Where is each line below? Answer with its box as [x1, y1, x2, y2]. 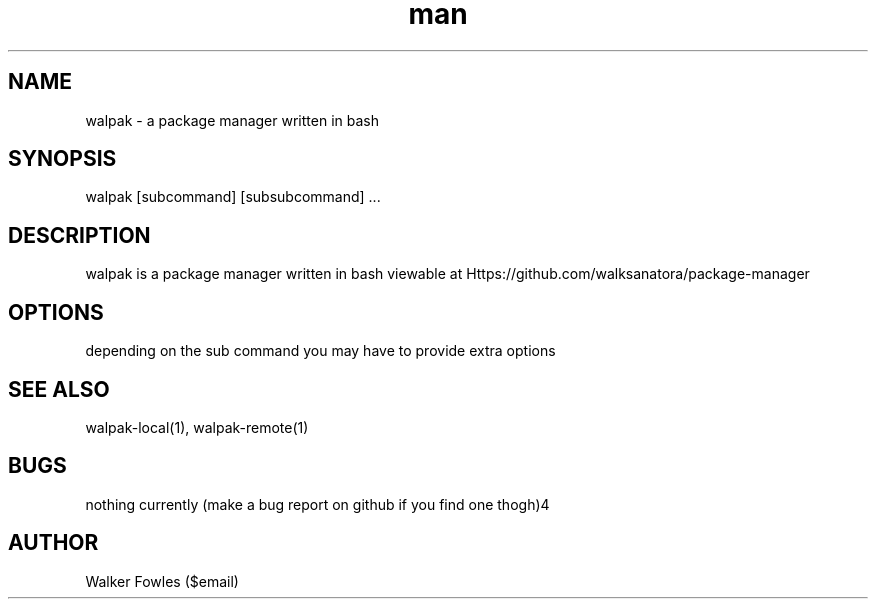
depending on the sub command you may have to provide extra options [85, 342, 556, 360]
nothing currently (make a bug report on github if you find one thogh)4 [85, 495, 550, 513]
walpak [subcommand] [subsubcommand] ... [85, 188, 381, 206]
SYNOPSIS [8, 146, 117, 172]
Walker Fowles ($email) [85, 572, 239, 590]
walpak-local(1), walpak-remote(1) [85, 418, 309, 436]
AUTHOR [8, 530, 99, 556]
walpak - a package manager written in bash [85, 111, 379, 129]
